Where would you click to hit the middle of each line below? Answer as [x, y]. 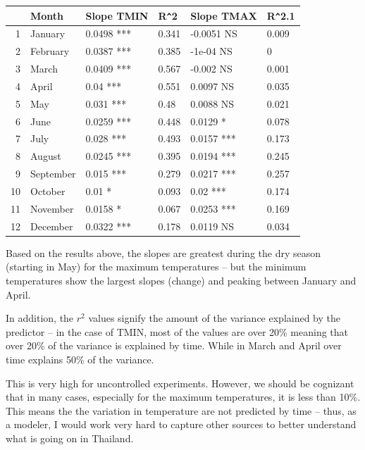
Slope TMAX [224, 15]
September [53, 174]
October [48, 191]
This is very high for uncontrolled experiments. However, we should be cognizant [180, 383]
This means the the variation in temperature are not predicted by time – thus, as [181, 410]
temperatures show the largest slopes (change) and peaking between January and [181, 280]
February [50, 51]
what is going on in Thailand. [70, 438]
